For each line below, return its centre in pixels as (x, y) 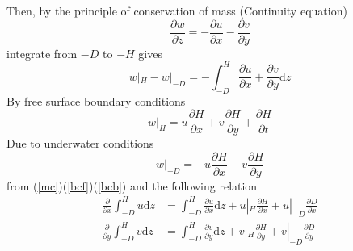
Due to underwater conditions (80, 143)
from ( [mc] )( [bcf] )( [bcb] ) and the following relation (132, 185)
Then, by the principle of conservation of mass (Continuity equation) (177, 10)
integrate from (42, 53)
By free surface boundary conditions (96, 100)
